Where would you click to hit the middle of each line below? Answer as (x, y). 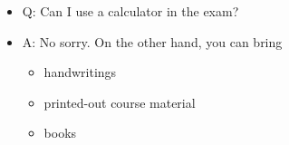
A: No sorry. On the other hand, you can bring (152, 41)
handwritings (80, 72)
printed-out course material (120, 102)
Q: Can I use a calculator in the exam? (130, 11)
